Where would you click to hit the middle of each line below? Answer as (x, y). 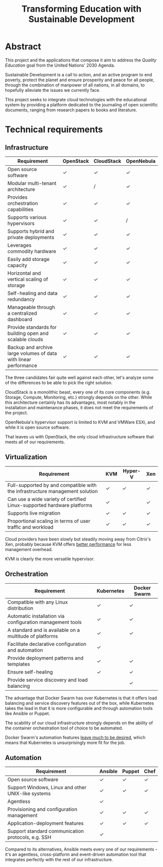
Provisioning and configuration (42, 809)
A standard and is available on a (44, 630)
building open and (28, 333)
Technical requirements (54, 130)
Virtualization (26, 457)
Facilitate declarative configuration (47, 644)
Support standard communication (46, 831)
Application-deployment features (46, 823)
